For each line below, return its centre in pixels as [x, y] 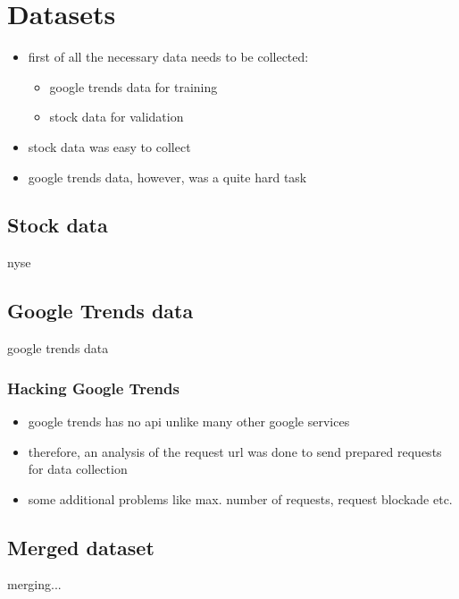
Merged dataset [81, 547]
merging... [34, 584]
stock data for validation [117, 117]
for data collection [78, 469]
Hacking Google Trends [93, 388]
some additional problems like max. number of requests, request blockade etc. [240, 498]
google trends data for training [134, 86]
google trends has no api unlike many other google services [189, 421]
